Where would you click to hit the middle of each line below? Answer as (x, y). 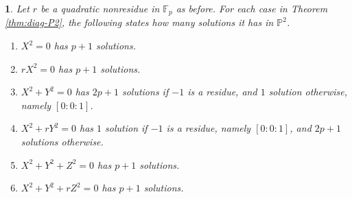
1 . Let (17, 8)
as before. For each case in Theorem (252, 8)
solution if (126, 128)
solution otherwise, (308, 92)
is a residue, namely (209, 128)
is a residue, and (222, 92)
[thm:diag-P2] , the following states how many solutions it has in (139, 22)
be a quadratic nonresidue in (100, 8)
